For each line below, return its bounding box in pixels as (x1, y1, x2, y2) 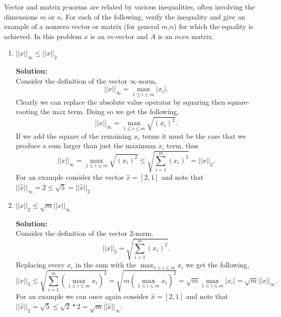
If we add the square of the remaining (16, 130, 132, 141)
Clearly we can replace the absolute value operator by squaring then (16, 96, 225, 107)
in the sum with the (75, 259, 136, 270)
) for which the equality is (174, 21, 253, 32)
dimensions (4, 11, 38, 22)
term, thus (166, 140, 199, 151)
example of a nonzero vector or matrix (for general (4, 21, 159, 32)
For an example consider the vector (16, 172, 124, 182)
